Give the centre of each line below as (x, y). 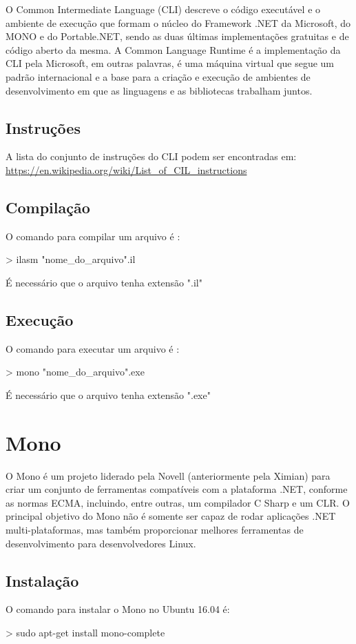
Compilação (48, 207)
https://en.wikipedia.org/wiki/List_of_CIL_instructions (126, 169)
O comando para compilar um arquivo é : (93, 236)
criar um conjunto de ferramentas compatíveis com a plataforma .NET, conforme (177, 489)
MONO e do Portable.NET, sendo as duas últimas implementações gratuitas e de (177, 36)
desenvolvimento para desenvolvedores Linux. (101, 543)
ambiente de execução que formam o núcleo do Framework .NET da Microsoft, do (178, 22)
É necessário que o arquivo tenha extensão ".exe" (108, 394)
